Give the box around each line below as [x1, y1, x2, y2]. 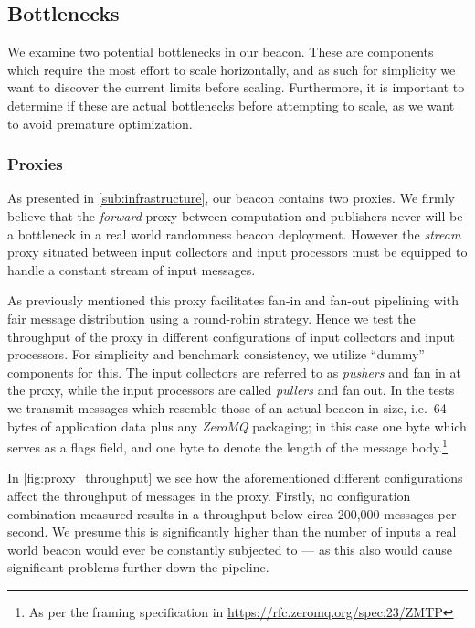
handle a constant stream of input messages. [7, 260, 256, 279]
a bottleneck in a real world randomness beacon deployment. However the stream [7, 224, 461, 243]
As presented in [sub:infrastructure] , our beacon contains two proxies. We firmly [7, 188, 456, 208]
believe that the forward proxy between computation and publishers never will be [7, 206, 463, 225]
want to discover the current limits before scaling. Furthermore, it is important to [7, 78, 465, 97]
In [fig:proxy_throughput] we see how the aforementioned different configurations [7, 468, 463, 487]
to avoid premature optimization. [7, 113, 193, 133]
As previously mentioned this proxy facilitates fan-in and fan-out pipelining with [7, 291, 459, 310]
